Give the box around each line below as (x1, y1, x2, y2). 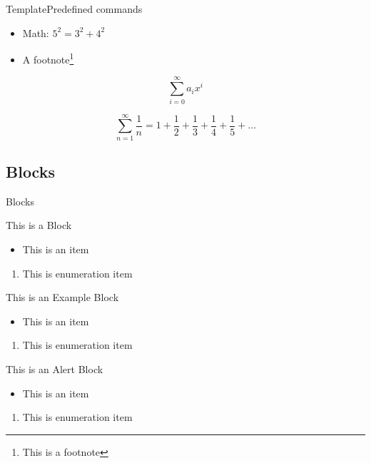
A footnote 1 (22, 50, 74, 66)
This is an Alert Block (6, 362, 103, 377)
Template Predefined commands (6, 1, 143, 16)
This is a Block (6, 218, 72, 233)
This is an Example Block (6, 290, 119, 305)
